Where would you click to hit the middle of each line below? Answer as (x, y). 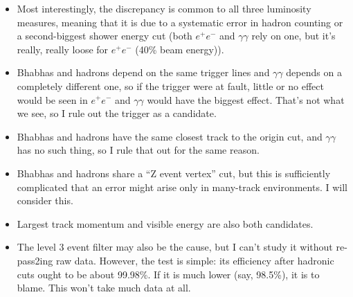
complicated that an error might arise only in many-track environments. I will (182, 187)
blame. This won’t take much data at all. (104, 288)
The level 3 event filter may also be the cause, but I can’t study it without (175, 247)
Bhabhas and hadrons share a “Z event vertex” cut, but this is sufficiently (174, 173)
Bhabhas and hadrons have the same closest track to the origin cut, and (170, 136)
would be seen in (52, 99)
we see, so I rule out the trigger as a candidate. (117, 113)
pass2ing (35, 260)
